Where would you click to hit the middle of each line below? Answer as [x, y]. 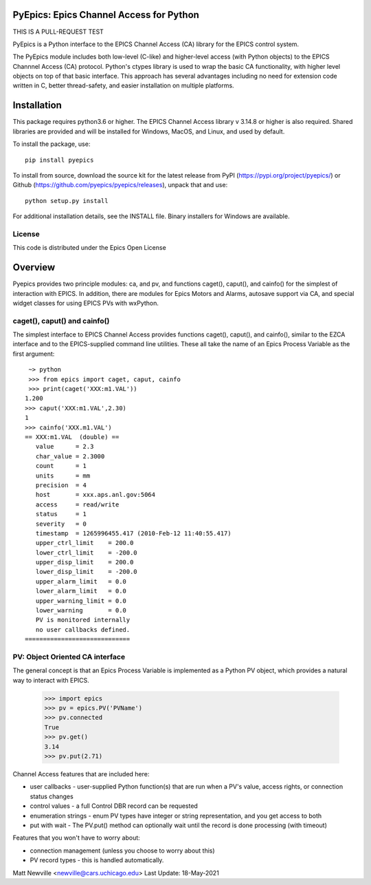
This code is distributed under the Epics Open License [89, 248]
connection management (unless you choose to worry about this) [123, 851]
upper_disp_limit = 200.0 [85, 562]
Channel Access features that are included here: [81, 774]
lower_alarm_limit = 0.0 [81, 591]
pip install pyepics [59, 160]
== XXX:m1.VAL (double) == [72, 437]
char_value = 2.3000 [70, 456]
